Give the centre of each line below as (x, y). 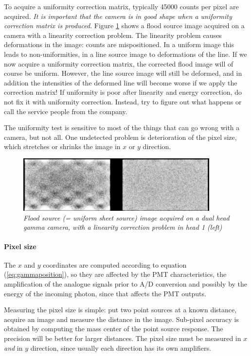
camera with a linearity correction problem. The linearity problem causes (113, 35)
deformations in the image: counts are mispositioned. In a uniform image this (119, 44)
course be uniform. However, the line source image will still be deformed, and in (123, 73)
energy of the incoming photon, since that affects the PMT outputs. (105, 293)
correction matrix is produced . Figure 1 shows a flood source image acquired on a (124, 25)
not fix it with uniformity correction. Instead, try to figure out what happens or (123, 101)
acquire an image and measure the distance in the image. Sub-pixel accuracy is (121, 319)
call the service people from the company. (66, 111)
